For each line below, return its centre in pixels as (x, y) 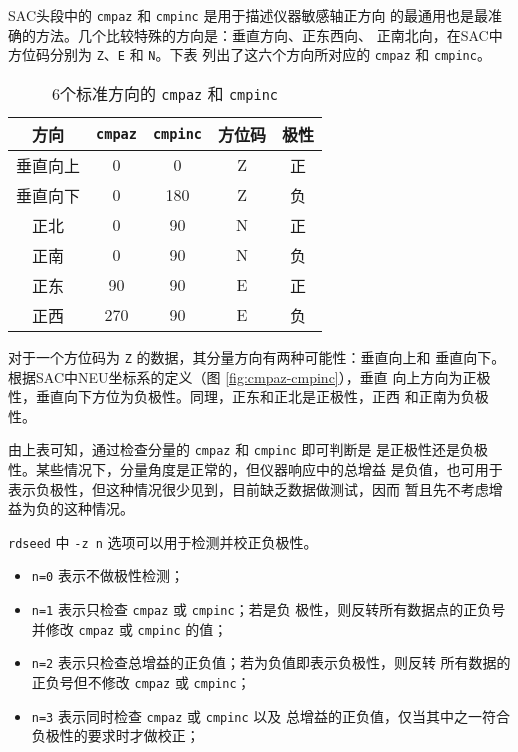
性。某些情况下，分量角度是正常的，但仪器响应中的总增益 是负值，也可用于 (255, 469)
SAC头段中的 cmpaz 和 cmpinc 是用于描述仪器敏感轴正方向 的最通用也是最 (248, 15)
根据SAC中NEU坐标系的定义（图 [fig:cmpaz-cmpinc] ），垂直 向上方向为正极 (249, 376)
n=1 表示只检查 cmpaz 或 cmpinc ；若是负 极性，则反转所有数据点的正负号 (268, 609)
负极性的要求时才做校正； (115, 735)
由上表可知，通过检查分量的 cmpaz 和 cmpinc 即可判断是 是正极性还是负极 (248, 449)
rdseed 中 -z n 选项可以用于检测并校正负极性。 (163, 541)
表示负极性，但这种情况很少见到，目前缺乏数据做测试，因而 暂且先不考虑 (248, 488)
